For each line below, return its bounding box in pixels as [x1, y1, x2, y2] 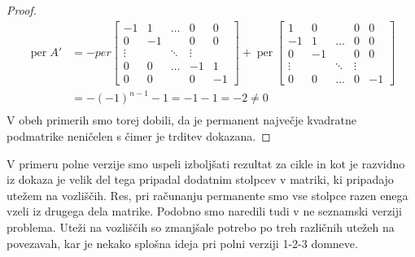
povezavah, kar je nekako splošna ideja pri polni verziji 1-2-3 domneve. [7, 234, 358, 251]
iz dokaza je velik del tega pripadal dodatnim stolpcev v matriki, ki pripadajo [7, 171, 394, 188]
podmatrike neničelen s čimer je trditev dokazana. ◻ [7, 127, 271, 144]
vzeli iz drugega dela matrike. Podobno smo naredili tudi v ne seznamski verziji [7, 203, 402, 220]
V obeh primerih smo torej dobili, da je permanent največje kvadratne [7, 111, 357, 128]
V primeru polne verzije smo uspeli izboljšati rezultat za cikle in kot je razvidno [7, 155, 405, 172]
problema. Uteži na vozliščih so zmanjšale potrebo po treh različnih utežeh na [7, 218, 395, 235]
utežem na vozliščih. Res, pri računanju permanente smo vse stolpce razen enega [7, 186, 408, 203]
